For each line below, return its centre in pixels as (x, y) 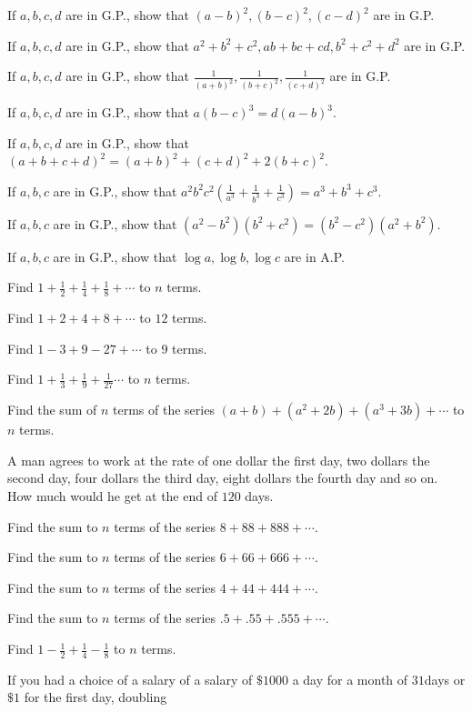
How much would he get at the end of (112, 496)
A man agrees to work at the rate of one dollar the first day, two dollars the (219, 460)
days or (445, 679)
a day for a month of (350, 679)
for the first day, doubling (95, 697)
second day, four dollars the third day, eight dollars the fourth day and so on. (223, 478)
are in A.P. (314, 256)
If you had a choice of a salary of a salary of (130, 679)
